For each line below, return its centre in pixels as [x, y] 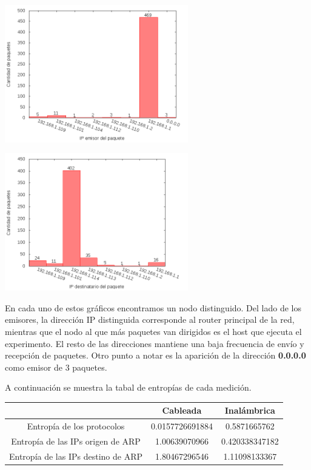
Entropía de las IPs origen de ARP [76, 441]
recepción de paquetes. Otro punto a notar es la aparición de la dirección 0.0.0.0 [155, 355]
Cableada [182, 410]
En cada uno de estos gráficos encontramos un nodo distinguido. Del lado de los [153, 307]
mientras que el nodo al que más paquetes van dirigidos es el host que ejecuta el [153, 331]
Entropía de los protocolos [76, 426]
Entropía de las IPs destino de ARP [76, 456]
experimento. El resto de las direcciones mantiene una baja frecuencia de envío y [155, 343]
